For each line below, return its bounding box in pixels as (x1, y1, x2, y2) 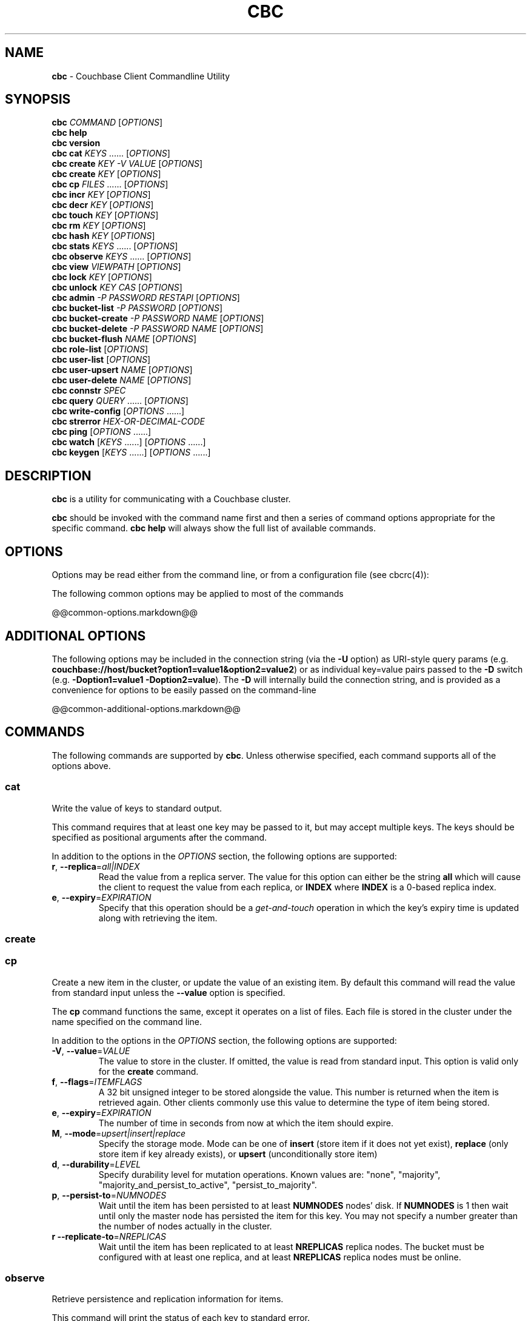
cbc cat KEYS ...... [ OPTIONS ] (52, 148, 170, 159)
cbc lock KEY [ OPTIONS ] (52, 272, 152, 283)
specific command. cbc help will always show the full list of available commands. (52, 523, 376, 534)
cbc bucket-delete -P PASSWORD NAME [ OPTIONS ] (52, 323, 264, 334)
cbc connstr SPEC (52, 385, 126, 396)
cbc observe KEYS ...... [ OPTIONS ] (52, 251, 192, 262)
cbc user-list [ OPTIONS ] (52, 354, 151, 365)
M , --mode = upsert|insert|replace (52, 1128, 185, 1138)
